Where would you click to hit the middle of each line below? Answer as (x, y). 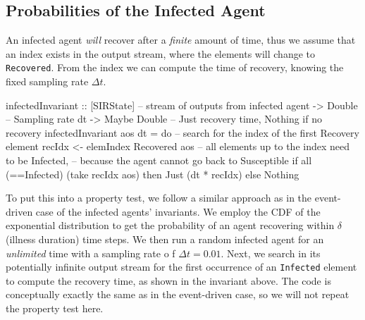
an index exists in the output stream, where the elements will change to (161, 53)
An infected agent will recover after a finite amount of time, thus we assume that (181, 40)
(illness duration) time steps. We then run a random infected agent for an (165, 239)
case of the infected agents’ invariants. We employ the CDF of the (178, 211)
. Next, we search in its (271, 253)
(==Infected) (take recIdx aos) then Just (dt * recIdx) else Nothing (153, 174)
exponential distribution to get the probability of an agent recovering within (170, 225)
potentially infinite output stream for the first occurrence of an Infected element (181, 267)
